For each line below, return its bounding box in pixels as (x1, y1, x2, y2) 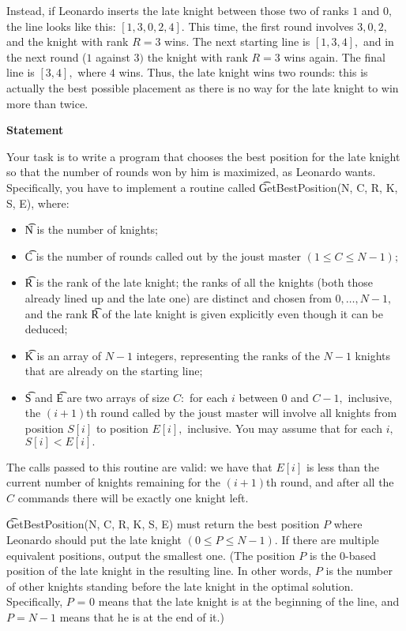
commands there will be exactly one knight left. (17, 489, 249, 505)
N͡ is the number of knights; (24, 221, 158, 238)
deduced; (24, 321, 68, 337)
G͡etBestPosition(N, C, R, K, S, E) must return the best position (6, 516, 320, 532)
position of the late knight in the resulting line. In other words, (6, 562, 312, 579)
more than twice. (6, 95, 88, 111)
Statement (6, 122, 64, 138)
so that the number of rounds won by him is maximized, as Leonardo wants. (6, 163, 376, 180)
